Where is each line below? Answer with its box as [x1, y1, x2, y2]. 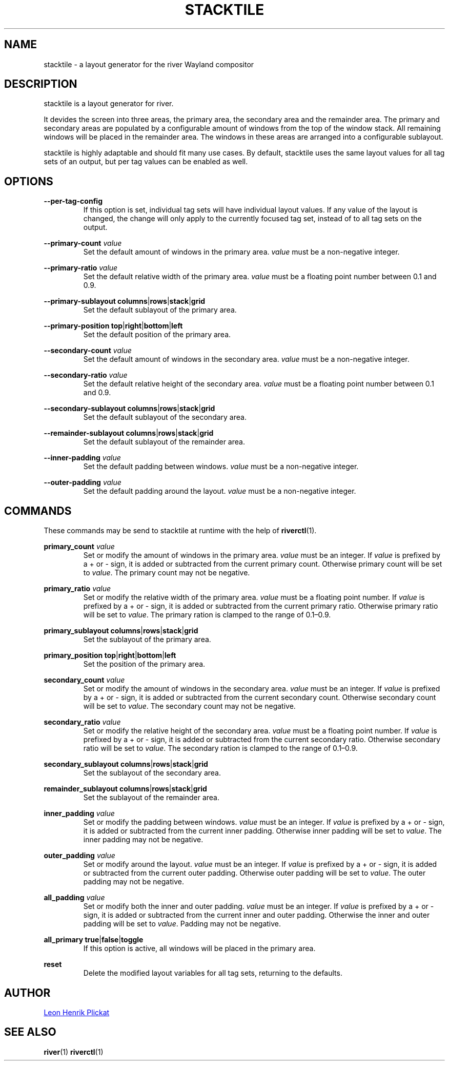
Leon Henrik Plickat [44, 1008, 110, 1017]
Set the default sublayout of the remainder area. [83, 437, 245, 447]
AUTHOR [4, 986, 51, 999]
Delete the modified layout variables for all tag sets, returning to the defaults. [83, 969, 342, 978]
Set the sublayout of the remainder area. [83, 793, 219, 802]
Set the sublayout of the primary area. [83, 635, 211, 644]
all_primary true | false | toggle [44, 935, 144, 944]
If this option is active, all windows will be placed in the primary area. [83, 944, 316, 953]
